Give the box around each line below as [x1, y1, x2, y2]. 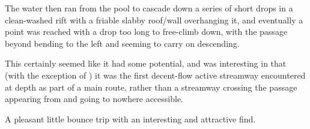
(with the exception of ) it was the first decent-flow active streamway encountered [5, 68, 306, 81]
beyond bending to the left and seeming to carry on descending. [5, 37, 240, 49]
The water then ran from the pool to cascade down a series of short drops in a [5, 2, 293, 14]
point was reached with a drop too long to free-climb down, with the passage [5, 25, 288, 38]
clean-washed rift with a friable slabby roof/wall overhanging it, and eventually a [5, 13, 303, 26]
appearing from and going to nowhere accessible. [5, 92, 183, 105]
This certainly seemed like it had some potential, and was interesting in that [5, 57, 287, 70]
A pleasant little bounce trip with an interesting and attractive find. [5, 112, 256, 125]
